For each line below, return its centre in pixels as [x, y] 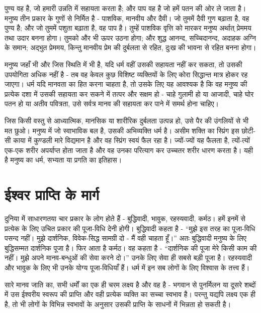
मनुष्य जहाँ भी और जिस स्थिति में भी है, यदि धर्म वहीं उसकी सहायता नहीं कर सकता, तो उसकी [123, 64]
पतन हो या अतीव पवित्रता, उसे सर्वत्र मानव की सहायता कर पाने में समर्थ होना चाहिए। [112, 104]
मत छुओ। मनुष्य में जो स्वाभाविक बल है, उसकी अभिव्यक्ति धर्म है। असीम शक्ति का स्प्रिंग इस [122, 130]
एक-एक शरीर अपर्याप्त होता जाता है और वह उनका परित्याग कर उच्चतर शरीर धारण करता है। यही [129, 150]
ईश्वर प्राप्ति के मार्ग [52, 194]
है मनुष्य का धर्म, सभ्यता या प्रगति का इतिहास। [63, 160]
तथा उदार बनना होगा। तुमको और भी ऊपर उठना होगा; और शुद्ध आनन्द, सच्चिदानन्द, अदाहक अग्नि [130, 37]
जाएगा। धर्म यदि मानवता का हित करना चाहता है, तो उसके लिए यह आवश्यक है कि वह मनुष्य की [126, 84]
